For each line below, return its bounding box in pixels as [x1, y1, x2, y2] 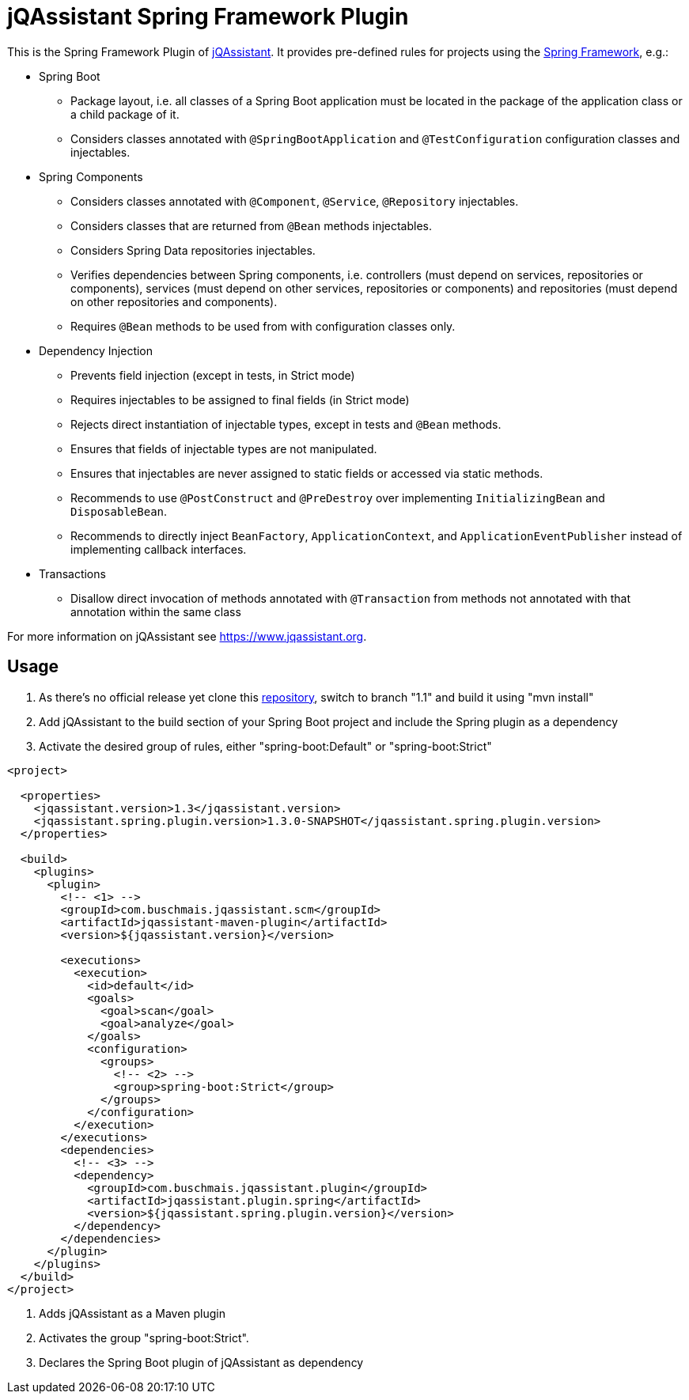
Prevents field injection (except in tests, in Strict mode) [70, 368, 355, 382]
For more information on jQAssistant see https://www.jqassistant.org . [7, 629, 367, 643]
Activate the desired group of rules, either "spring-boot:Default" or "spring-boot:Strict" [39, 739, 492, 753]
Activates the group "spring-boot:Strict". [39, 1330, 249, 1345]
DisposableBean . [70, 504, 168, 518]
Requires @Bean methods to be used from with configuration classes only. [70, 319, 456, 333]
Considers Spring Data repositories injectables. [70, 243, 316, 257]
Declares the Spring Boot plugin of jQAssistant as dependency [39, 1355, 364, 1369]
